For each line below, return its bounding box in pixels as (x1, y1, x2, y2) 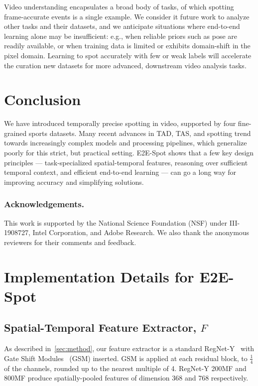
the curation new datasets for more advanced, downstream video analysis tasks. (4, 60, 247, 70)
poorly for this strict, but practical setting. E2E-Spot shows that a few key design (4, 147, 254, 158)
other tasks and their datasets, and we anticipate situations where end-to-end (4, 21, 240, 31)
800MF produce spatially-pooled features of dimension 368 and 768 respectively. (4, 373, 249, 383)
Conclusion (4, 89, 81, 110)
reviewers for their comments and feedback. (4, 237, 136, 247)
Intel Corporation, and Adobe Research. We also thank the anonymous (32, 227, 250, 238)
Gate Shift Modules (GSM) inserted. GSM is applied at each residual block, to (4, 353, 248, 363)
